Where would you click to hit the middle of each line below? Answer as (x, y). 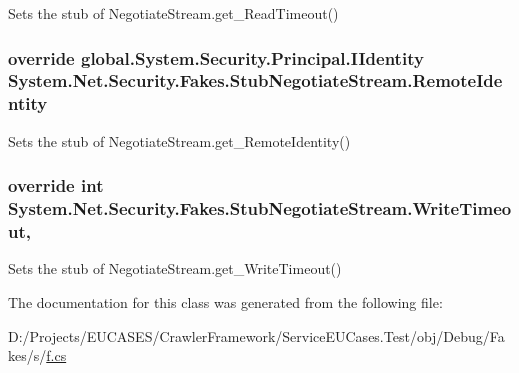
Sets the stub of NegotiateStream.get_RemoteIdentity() (179, 140)
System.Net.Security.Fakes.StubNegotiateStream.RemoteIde (255, 80)
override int (56, 185)
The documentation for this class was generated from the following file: (225, 301)
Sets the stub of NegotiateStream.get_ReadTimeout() (173, 13)
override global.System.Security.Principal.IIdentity (216, 57)
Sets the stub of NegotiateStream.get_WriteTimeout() (175, 268)
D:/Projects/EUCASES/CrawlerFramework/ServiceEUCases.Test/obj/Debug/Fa (256, 335)
